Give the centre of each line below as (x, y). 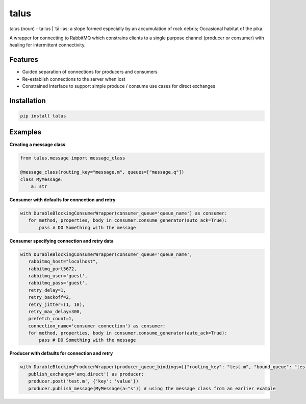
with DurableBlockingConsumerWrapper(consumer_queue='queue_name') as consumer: (124, 213)
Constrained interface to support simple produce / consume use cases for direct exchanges (119, 86)
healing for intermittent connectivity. (48, 45)
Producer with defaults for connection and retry (61, 353)
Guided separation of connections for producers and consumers (90, 72)
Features (24, 60)
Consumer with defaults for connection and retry (62, 200)
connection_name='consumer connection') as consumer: (97, 326)
